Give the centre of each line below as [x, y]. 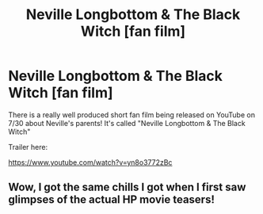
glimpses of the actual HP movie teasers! [112, 200]
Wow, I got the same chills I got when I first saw [127, 187]
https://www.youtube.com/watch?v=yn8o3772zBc [90, 162]
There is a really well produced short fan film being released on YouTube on [132, 115]
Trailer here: [28, 147]
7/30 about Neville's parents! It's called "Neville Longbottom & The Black [127, 123]
